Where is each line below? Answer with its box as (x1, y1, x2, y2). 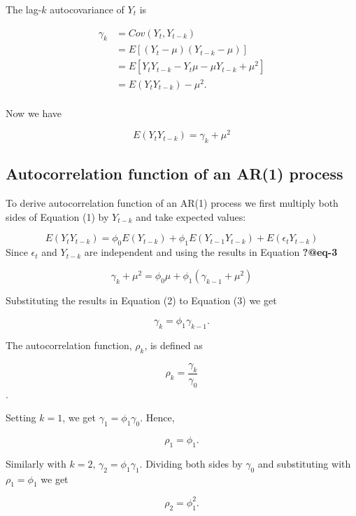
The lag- (6, 2, 42, 16)
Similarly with (6, 456, 66, 470)
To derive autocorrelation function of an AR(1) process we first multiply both (6, 196, 339, 210)
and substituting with (257, 456, 351, 470)
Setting (6, 410, 36, 425)
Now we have (6, 105, 62, 120)
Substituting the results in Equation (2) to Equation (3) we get (6, 292, 277, 307)
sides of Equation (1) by (6, 209, 109, 224)
